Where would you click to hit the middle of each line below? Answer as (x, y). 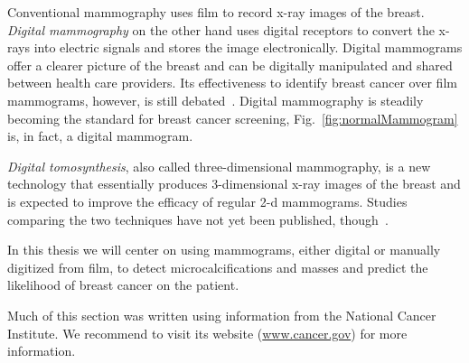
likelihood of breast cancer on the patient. (123, 285)
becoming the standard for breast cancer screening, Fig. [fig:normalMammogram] (233, 118)
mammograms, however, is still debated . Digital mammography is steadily (216, 100)
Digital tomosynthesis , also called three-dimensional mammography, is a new (219, 166)
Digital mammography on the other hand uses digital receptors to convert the (221, 29)
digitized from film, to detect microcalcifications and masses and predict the (218, 267)
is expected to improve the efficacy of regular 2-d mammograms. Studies (207, 201)
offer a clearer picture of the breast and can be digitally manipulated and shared (230, 65)
